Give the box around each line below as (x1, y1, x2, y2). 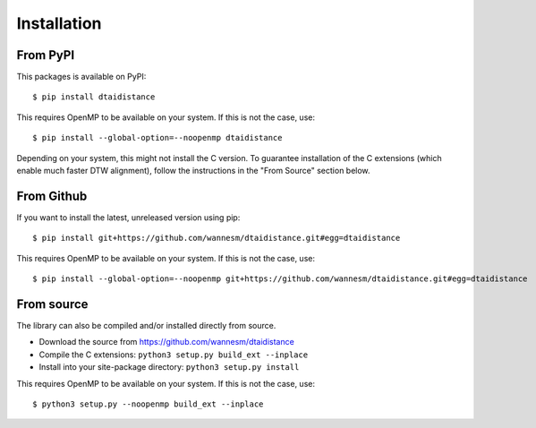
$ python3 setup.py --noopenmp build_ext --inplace (32, 398, 264, 409)
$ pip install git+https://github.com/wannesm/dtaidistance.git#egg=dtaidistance (32, 233, 401, 244)
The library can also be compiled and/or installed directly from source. (16, 321, 277, 330)
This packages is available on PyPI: (16, 72, 147, 82)
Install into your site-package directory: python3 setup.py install (38, 362, 300, 372)
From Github (16, 188, 88, 203)
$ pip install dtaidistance (32, 92, 156, 102)
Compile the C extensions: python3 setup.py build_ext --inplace (38, 349, 309, 360)
